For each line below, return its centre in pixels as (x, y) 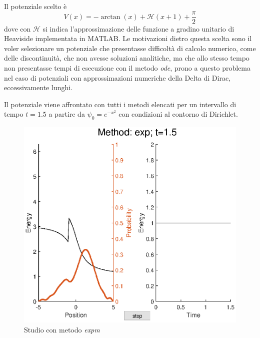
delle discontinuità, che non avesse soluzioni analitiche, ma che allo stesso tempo (127, 58)
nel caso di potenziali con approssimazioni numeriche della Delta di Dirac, (117, 77)
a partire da (67, 114)
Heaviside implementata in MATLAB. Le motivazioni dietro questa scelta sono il (128, 38)
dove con (17, 28)
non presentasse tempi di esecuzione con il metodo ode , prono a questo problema (127, 68)
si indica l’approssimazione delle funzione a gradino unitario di (138, 28)
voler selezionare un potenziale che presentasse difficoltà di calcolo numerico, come (130, 48)
